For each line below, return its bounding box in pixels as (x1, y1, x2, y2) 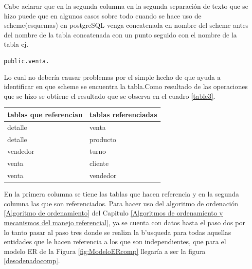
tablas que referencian (7, 109, 83, 119)
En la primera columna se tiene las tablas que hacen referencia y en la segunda (4, 189, 239, 199)
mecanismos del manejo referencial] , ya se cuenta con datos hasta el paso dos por (4, 217, 246, 227)
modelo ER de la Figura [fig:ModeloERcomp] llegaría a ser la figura (4, 246, 206, 256)
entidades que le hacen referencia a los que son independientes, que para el (4, 236, 226, 247)
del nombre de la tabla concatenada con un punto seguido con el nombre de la (4, 29, 237, 39)
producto (89, 134, 116, 144)
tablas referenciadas (89, 109, 157, 119)
